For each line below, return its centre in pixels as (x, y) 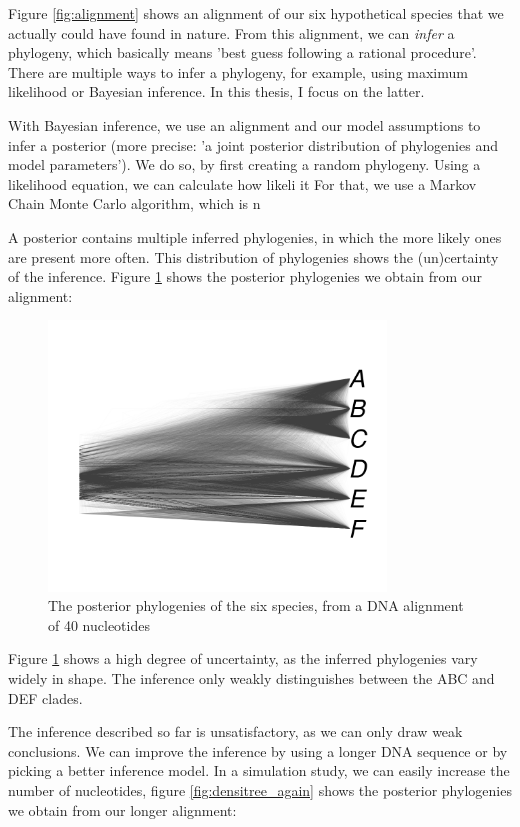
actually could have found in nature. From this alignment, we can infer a (231, 32)
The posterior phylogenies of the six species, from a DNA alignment (256, 605)
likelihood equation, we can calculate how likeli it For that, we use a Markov (242, 183)
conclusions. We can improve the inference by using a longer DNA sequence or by (258, 750)
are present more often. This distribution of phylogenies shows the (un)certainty (253, 256)
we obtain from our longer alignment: (122, 809)
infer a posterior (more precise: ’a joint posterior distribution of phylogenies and (253, 144)
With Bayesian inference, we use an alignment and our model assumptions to (244, 124)
